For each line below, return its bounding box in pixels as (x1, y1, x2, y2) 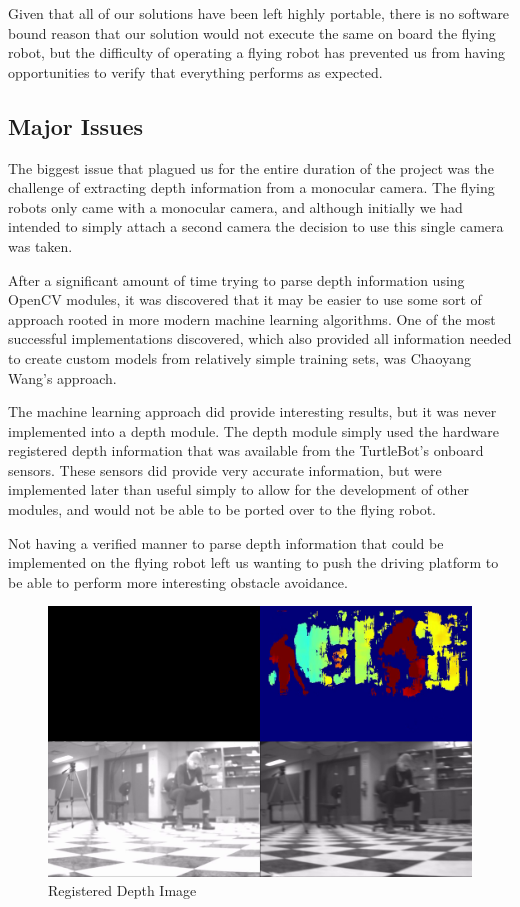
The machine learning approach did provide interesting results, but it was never (8, 401, 497, 422)
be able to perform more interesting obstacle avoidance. (8, 571, 348, 592)
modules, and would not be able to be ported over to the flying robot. (8, 499, 437, 520)
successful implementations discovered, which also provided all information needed (8, 328, 512, 349)
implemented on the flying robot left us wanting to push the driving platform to (8, 552, 499, 573)
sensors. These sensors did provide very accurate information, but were (8, 459, 442, 480)
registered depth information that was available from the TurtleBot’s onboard (8, 440, 484, 461)
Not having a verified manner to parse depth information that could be (8, 532, 444, 553)
